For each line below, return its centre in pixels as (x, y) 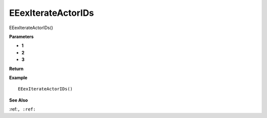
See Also (19, 100)
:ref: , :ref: (22, 109)
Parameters (22, 37)
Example (18, 78)
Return (16, 69)
